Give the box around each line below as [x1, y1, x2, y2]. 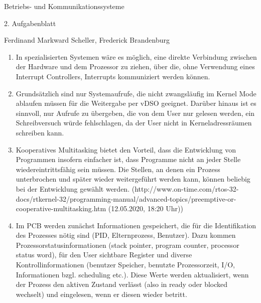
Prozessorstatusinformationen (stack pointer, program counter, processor [16, 239, 239, 250]
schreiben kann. [16, 127, 64, 137]
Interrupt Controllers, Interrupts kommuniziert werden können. [16, 71, 210, 81]
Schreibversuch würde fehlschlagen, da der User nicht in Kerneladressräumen [16, 117, 252, 128]
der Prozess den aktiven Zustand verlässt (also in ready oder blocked [16, 279, 228, 289]
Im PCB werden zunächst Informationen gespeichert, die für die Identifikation [16, 220, 256, 230]
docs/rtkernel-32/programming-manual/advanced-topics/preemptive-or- [16, 193, 236, 204]
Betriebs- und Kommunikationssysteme [4, 1, 124, 11]
